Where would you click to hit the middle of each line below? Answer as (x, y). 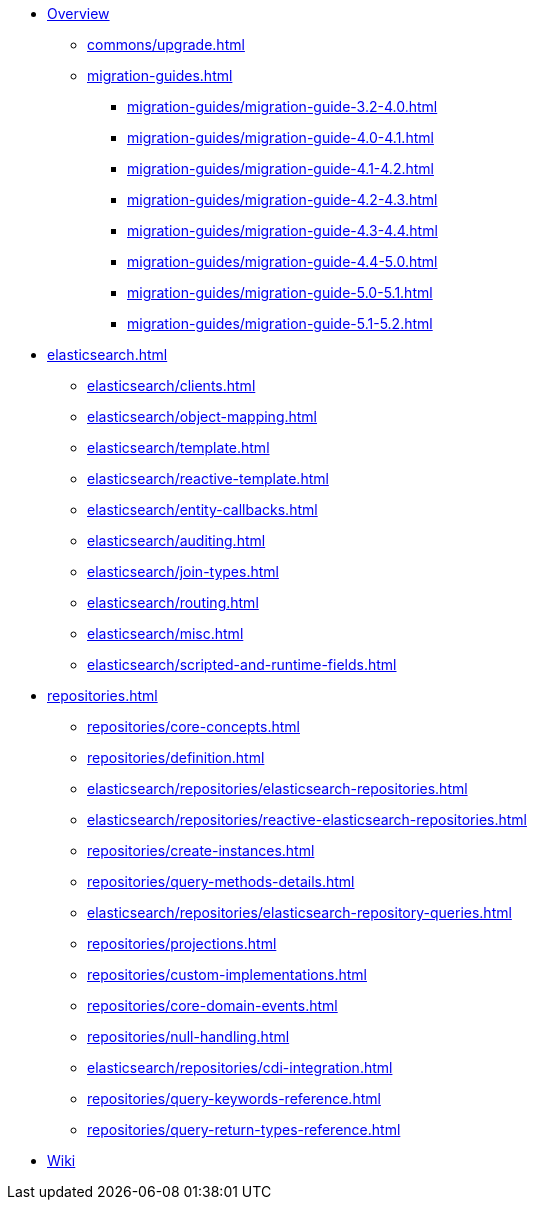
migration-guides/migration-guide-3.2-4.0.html (282, 106)
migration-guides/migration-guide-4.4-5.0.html (282, 261)
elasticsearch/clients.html (171, 385)
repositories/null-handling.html (188, 1036)
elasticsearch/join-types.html (183, 571)
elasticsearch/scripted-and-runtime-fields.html (242, 664)
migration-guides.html (160, 75)
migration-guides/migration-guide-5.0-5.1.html (280, 292)
